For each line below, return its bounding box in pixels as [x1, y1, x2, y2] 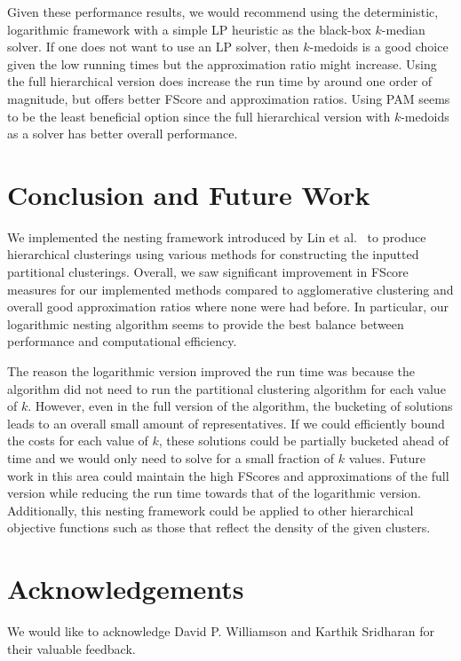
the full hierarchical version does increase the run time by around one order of [7, 72, 433, 90]
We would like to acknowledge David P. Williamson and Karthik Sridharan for [7, 622, 434, 641]
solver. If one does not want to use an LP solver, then [7, 37, 299, 56]
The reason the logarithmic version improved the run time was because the [7, 362, 415, 381]
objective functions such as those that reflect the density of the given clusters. [7, 518, 431, 537]
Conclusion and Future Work [7, 176, 370, 212]
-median [381, 20, 425, 38]
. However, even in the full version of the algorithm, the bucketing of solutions [28, 397, 453, 415]
